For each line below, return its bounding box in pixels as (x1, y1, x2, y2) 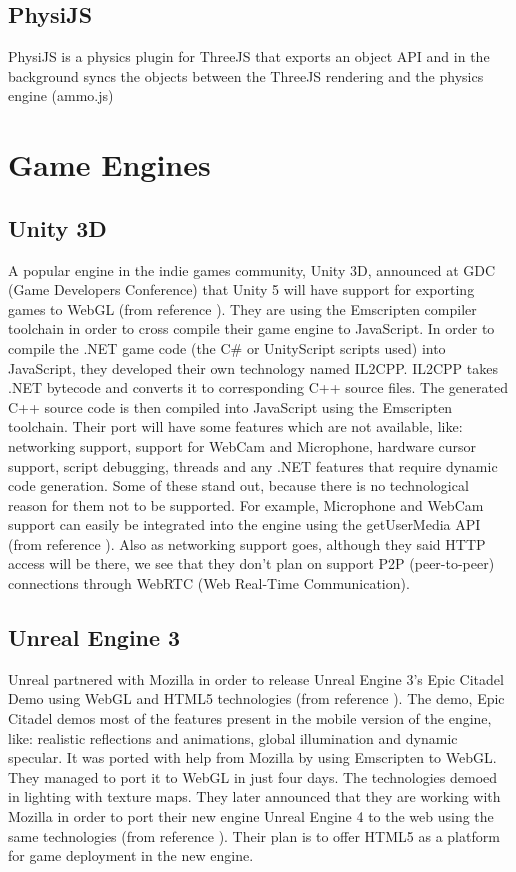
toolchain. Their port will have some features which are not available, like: (8, 416, 463, 437)
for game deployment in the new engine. (8, 845, 254, 866)
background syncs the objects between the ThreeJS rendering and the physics (8, 65, 484, 86)
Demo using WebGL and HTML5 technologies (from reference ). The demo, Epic (8, 688, 505, 709)
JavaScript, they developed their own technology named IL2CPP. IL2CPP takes (8, 357, 498, 378)
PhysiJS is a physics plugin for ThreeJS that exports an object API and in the (8, 46, 490, 67)
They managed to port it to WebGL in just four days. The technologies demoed (8, 766, 498, 787)
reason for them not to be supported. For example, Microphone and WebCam (8, 494, 484, 515)
